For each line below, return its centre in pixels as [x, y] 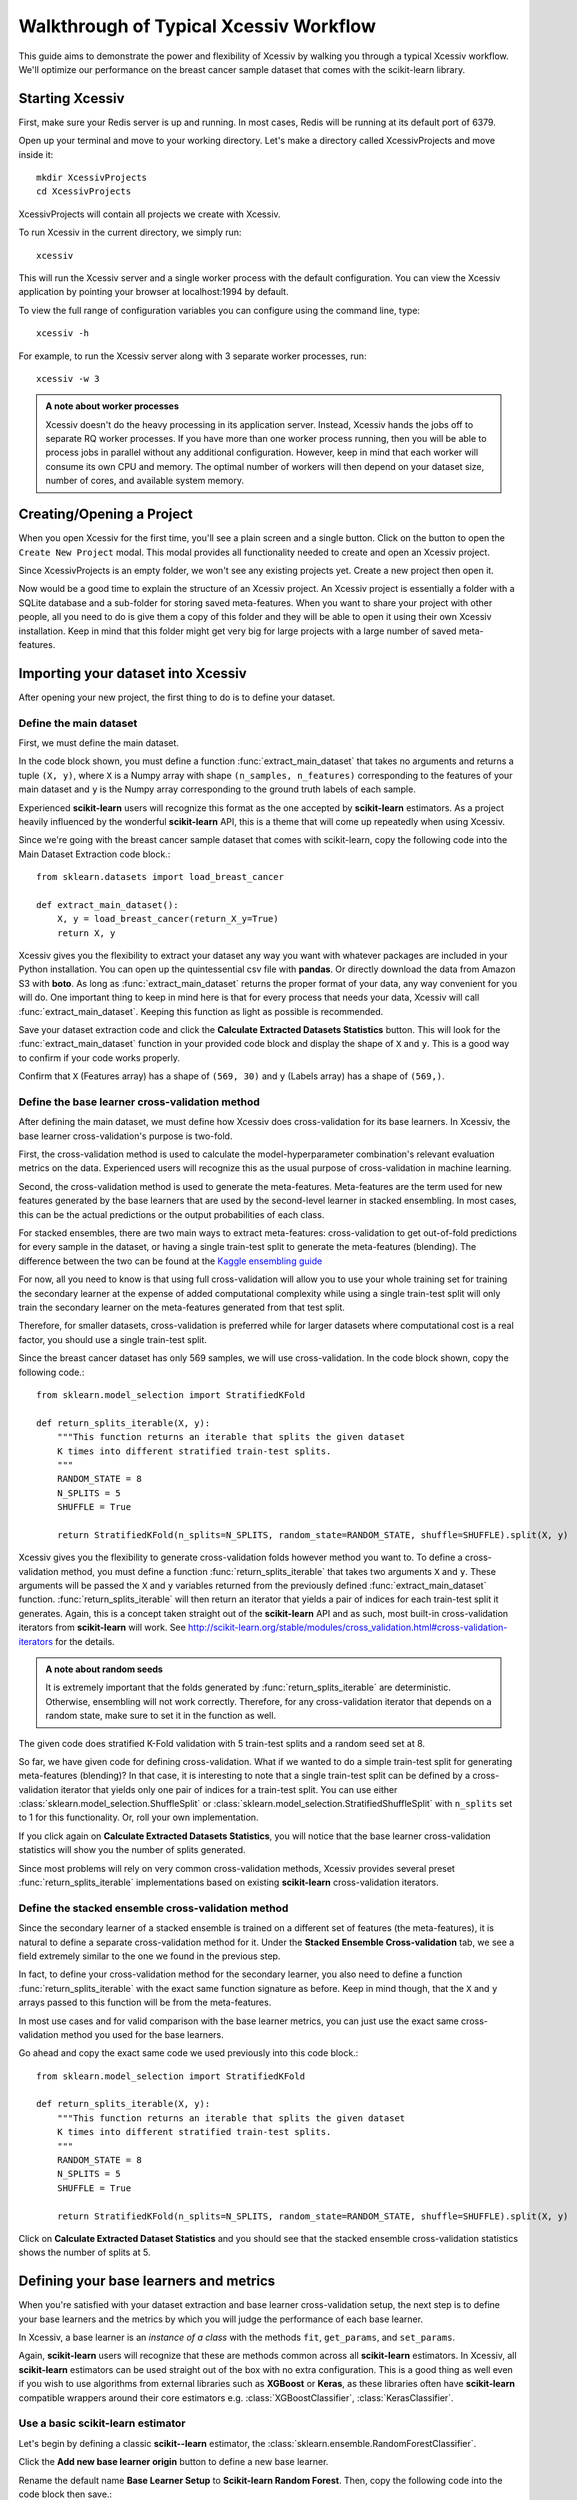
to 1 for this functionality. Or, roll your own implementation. [138, 1817]
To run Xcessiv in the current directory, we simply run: [130, 232]
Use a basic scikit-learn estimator [102, 2423]
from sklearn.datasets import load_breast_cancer [160, 877]
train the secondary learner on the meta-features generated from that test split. [181, 1307]
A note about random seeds [104, 1669]
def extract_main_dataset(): [107, 904]
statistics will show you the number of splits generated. [132, 1850]
